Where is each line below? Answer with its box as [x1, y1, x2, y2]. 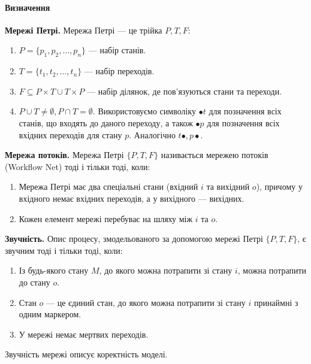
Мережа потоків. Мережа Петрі [5, 148, 124, 161]
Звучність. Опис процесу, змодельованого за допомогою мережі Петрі [5, 232, 263, 245]
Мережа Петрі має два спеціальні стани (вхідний [19, 180, 198, 193]
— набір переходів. [84, 65, 155, 77]
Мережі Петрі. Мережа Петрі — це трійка [5, 23, 162, 36]
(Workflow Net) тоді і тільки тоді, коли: [5, 160, 150, 172]
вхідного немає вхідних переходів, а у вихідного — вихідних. [19, 192, 244, 204]
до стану [19, 275, 50, 288]
